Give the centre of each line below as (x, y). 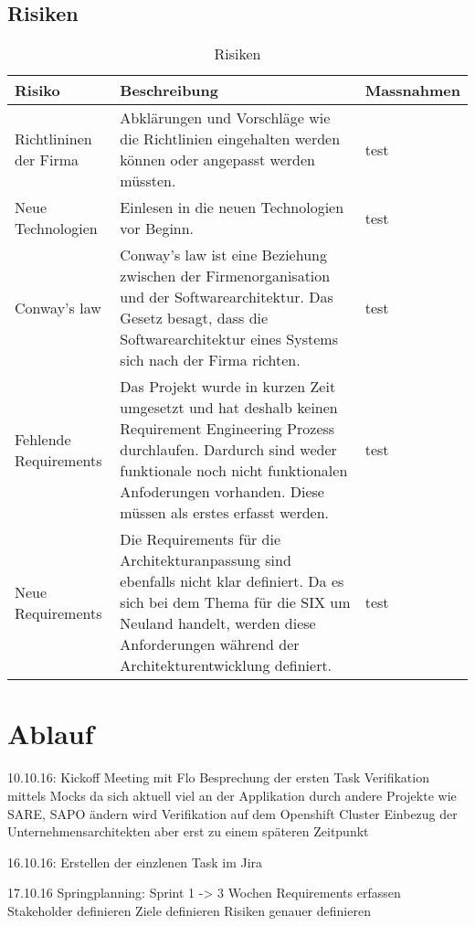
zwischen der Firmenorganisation (225, 276)
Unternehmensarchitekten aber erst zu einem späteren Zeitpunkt (188, 831)
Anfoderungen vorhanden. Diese (222, 492)
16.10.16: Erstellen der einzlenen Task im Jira (135, 862)
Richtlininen (53, 139)
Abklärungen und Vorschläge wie (225, 118)
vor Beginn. (157, 229)
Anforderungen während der (210, 644)
